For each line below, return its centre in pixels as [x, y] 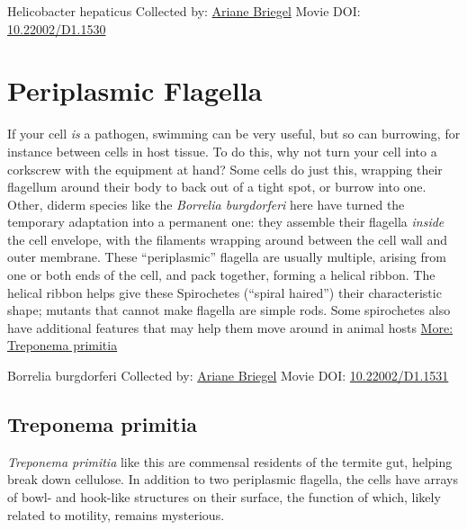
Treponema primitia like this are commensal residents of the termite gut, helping [230, 461]
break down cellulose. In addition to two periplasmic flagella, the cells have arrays [233, 479]
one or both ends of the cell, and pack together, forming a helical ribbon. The [221, 275]
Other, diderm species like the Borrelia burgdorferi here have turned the [206, 204]
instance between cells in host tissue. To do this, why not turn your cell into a [222, 151]
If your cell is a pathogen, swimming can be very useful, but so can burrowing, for [234, 134]
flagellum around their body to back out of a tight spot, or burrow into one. [217, 187]
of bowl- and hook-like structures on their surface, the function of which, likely [224, 497]
